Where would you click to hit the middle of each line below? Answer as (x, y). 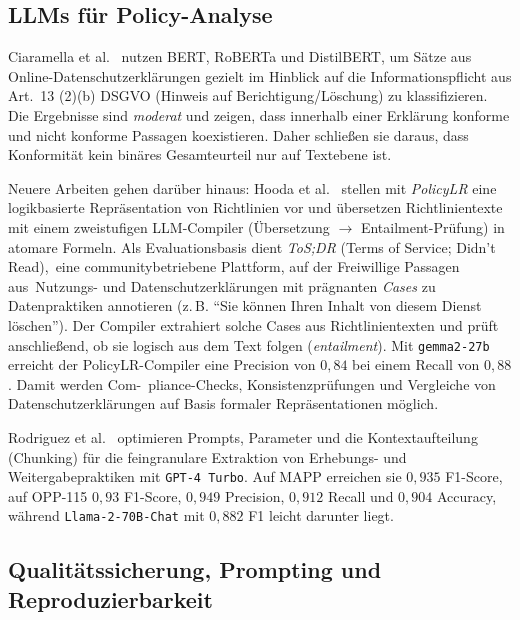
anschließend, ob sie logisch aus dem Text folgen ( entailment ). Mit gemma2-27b (249, 344)
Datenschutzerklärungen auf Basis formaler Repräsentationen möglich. (223, 403)
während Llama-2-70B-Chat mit (106, 515)
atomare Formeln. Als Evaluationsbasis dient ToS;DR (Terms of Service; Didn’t (252, 246)
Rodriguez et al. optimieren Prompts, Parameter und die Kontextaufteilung (243, 436)
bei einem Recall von (416, 364)
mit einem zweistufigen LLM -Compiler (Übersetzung (169, 226)
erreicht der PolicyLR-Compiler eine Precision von (162, 364)
